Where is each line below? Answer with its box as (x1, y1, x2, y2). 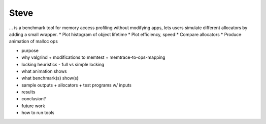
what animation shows (21, 68, 67, 74)
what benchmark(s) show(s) (21, 75, 79, 81)
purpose (21, 47, 39, 53)
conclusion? (21, 96, 46, 102)
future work (21, 103, 45, 109)
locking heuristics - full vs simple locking (21, 61, 104, 67)
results (21, 89, 35, 95)
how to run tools (21, 110, 55, 116)
